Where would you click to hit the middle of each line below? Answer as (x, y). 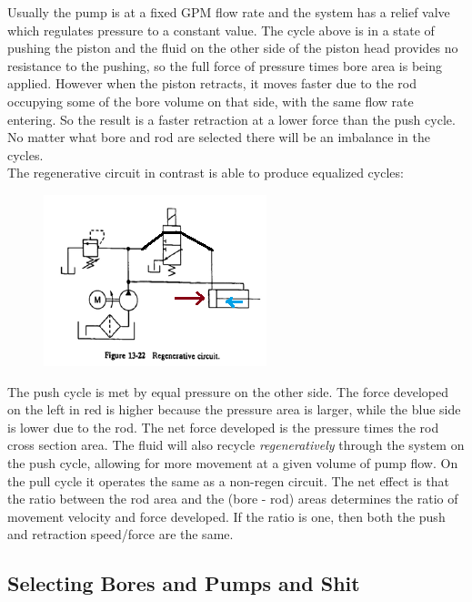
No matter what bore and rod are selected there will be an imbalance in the (219, 137)
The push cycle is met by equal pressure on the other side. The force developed (228, 391)
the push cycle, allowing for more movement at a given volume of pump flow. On (233, 462)
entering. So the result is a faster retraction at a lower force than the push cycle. (231, 119)
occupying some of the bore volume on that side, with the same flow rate (211, 101)
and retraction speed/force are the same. (121, 534)
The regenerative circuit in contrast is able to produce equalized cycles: (206, 173)
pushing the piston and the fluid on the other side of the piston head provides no (233, 48)
